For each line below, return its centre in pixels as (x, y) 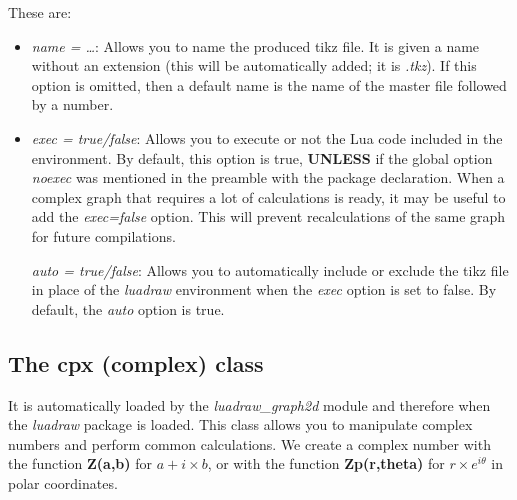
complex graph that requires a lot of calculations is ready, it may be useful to (268, 196)
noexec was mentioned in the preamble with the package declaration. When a (268, 177)
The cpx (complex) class (136, 362)
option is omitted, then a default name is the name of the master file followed (269, 84)
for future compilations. (103, 235)
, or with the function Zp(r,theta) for (326, 463)
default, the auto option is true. (128, 308)
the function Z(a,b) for (80, 463)
